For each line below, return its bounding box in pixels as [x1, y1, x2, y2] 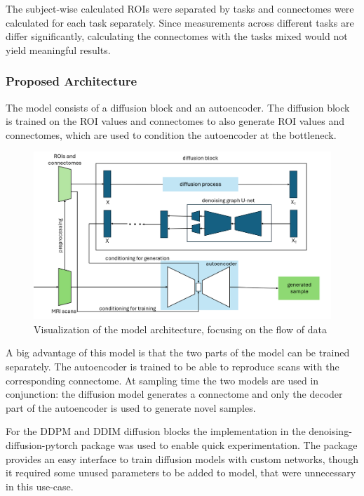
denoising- [309, 424, 352, 438]
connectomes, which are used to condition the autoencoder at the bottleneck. [6, 127, 337, 142]
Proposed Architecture [6, 72, 137, 90]
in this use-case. [6, 478, 74, 493]
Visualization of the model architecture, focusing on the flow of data [34, 321, 327, 336]
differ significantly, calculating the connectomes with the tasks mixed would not [6, 29, 348, 43]
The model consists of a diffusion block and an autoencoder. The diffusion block [6, 100, 350, 114]
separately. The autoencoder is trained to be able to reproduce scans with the [6, 359, 339, 374]
